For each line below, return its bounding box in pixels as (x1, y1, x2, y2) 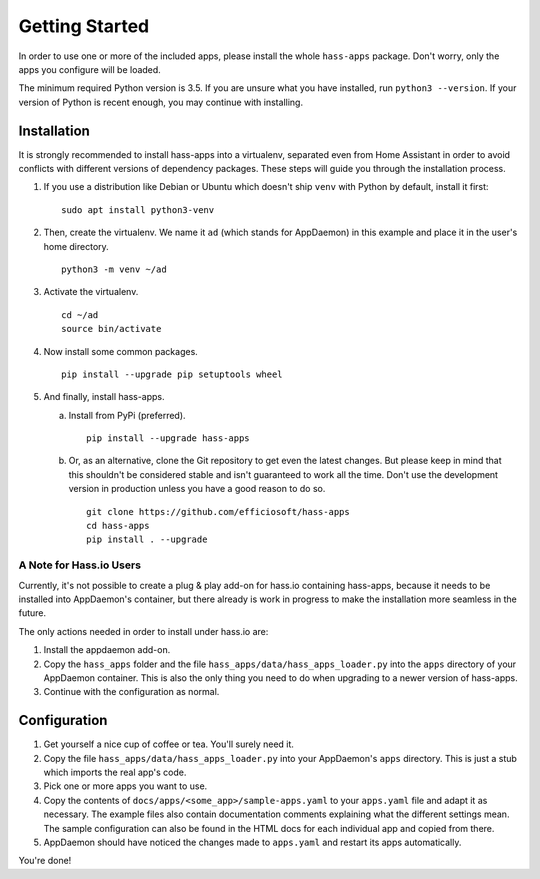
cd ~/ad (61, 309, 99, 320)
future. (18, 607, 47, 619)
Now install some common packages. (43, 345, 199, 357)
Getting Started (18, 15, 150, 37)
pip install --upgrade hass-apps (86, 433, 250, 444)
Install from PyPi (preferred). (68, 409, 186, 421)
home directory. (43, 240, 109, 252)
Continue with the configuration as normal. (43, 686, 220, 698)
